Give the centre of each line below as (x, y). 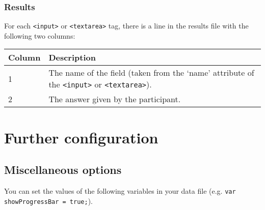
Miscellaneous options (63, 170)
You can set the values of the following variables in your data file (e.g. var (120, 191)
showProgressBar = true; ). (48, 201)
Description (72, 57)
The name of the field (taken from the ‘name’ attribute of (151, 73)
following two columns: (40, 35)
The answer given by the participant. (115, 99)
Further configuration (81, 137)
